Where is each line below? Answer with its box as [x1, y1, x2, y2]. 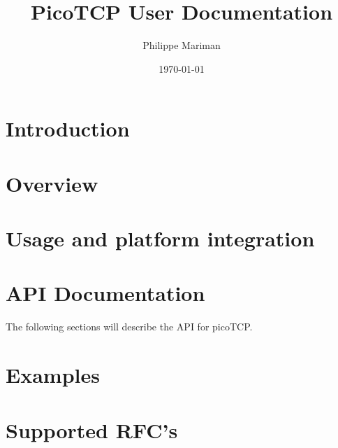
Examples [6, 360, 100, 389]
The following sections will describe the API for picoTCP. [6, 319, 253, 334]
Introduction [6, 114, 130, 143]
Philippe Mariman [142, 38, 221, 52]
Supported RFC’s [6, 415, 178, 444]
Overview [6, 169, 98, 197]
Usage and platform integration [6, 224, 315, 253]
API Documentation [6, 279, 205, 307]
